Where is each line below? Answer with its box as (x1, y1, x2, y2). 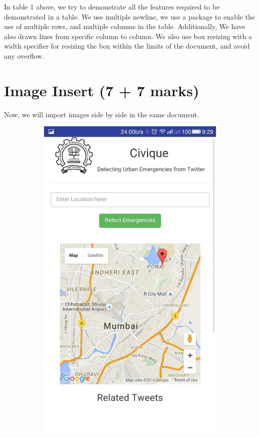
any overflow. (4, 50, 44, 61)
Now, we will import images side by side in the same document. (4, 109, 199, 119)
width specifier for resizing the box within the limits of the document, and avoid (4, 41, 250, 51)
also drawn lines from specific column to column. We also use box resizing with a (4, 31, 252, 41)
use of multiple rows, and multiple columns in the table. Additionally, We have (4, 21, 245, 32)
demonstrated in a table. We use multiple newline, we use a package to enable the (4, 11, 255, 22)
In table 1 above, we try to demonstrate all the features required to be (4, 2, 220, 12)
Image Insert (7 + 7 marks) (4, 80, 199, 100)
